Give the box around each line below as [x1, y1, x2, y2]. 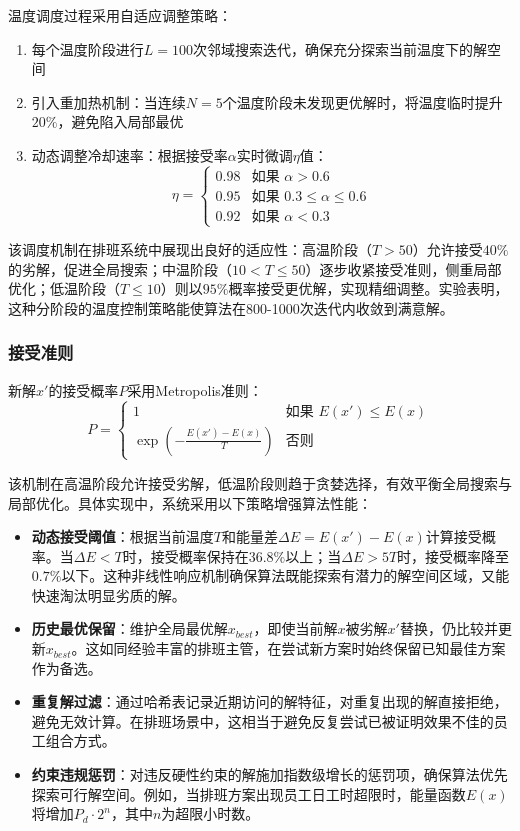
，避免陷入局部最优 [57, 111, 184, 132]
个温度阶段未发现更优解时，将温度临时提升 [222, 91, 503, 112]
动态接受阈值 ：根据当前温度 [31, 526, 214, 547]
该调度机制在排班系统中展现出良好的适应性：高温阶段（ [8, 239, 372, 260]
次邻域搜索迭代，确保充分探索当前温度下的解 [193, 38, 487, 59]
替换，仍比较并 [399, 618, 498, 639]
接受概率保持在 [150, 545, 249, 566]
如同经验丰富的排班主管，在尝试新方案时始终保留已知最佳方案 [99, 638, 506, 659]
